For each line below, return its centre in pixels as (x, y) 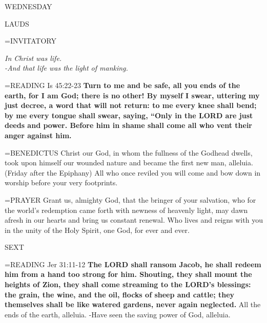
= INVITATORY (30, 41)
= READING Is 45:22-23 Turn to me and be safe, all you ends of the (122, 85)
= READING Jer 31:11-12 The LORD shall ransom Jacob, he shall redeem (133, 264)
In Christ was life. (33, 58)
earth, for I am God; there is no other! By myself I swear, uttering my (132, 95)
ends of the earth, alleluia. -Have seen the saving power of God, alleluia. (118, 314)
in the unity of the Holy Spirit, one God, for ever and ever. (97, 230)
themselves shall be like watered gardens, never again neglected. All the (133, 304)
